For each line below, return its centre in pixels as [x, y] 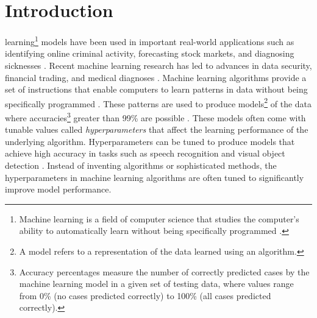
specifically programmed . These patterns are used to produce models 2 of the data [158, 102]
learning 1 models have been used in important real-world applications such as [150, 41]
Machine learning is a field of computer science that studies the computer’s [159, 218]
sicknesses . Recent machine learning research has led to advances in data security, [158, 65]
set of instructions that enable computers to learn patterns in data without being [156, 89]
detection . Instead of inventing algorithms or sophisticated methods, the [141, 165]
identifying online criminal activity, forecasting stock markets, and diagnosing [150, 53]
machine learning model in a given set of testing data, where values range [156, 284]
